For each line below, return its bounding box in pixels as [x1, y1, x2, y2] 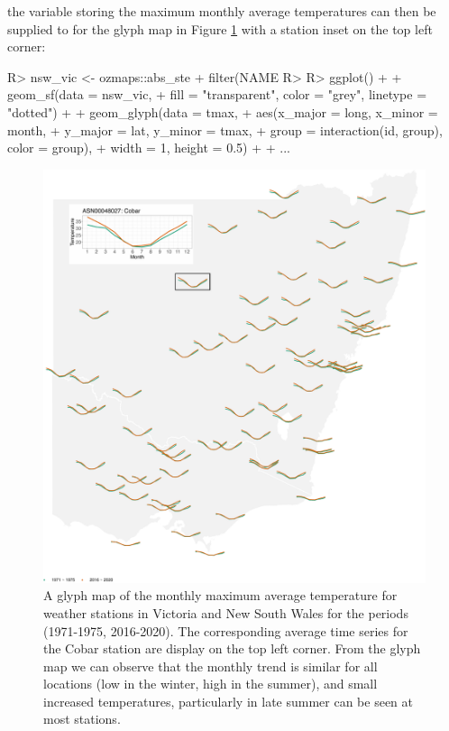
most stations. [43, 709, 121, 728]
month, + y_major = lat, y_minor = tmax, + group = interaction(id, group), [7, 120, 443, 139]
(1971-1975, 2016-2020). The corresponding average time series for [43, 621, 408, 640]
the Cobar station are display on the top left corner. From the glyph [43, 639, 421, 658]
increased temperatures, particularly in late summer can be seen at [43, 691, 414, 710]
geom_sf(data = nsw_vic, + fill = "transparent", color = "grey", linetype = [7, 85, 427, 104]
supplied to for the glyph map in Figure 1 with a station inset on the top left [7, 19, 433, 38]
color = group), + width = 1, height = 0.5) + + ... [7, 138, 290, 157]
